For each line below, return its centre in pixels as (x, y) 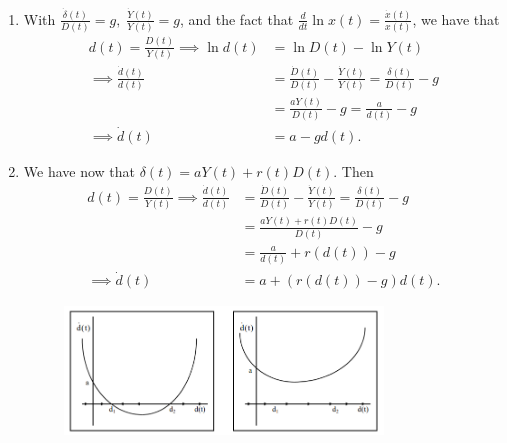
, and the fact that (236, 18)
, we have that (456, 18)
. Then (353, 171)
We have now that (79, 171)
